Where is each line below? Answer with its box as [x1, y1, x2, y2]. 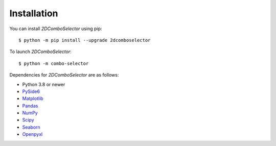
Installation [9, 8, 58, 19]
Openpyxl [22, 131, 43, 137]
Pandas [22, 103, 38, 109]
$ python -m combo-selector [18, 60, 89, 66]
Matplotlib [22, 95, 43, 102]
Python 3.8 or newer [22, 81, 65, 87]
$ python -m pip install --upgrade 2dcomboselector [18, 37, 151, 43]
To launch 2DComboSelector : [9, 48, 72, 55]
